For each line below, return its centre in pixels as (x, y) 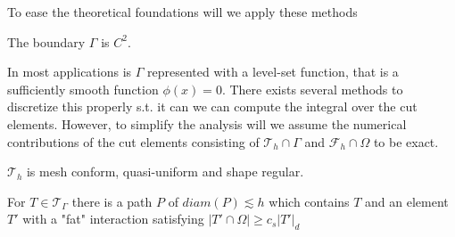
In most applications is (70, 72)
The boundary (46, 41)
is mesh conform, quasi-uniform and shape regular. (165, 172)
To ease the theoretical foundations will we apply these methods (182, 12)
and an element (407, 201)
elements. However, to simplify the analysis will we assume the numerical (207, 123)
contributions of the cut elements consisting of (133, 141)
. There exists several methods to (312, 89)
